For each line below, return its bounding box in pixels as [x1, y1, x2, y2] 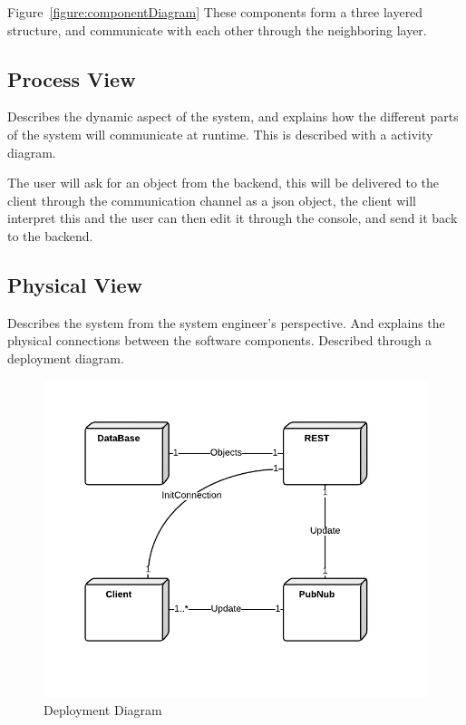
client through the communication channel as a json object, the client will [7, 190, 416, 209]
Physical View [7, 270, 142, 298]
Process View [7, 64, 136, 92]
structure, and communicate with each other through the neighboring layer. [7, 20, 427, 39]
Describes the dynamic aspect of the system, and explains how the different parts [7, 107, 459, 126]
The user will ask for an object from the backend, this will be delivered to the [7, 173, 439, 192]
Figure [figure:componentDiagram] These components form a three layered [7, 3, 423, 21]
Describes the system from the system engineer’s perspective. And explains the [7, 313, 445, 332]
